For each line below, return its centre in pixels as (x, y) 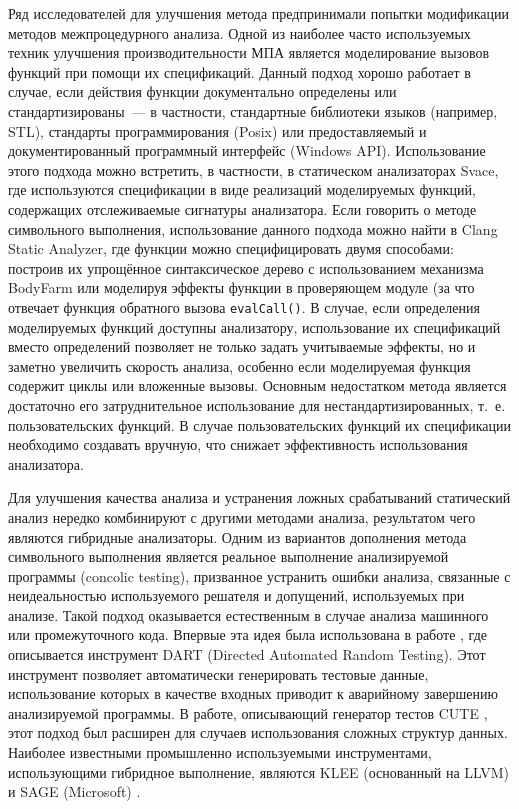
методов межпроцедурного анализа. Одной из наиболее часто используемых (239, 32)
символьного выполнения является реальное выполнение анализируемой (228, 556)
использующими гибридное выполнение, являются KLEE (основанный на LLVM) (258, 771)
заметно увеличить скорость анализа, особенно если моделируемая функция (239, 365)
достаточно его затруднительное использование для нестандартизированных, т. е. (257, 404)
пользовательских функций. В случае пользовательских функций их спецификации (259, 424)
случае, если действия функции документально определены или (202, 91)
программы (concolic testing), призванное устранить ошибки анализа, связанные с (259, 575)
